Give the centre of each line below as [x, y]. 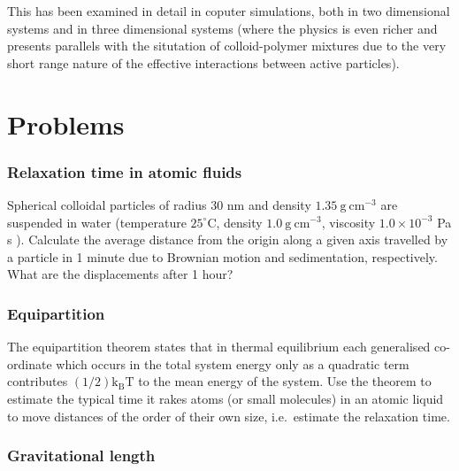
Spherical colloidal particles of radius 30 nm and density [159, 204]
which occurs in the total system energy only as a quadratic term [233, 363]
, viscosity [348, 222]
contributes [38, 381]
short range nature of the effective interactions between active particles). [203, 62]
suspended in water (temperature [97, 222]
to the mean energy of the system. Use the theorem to [285, 381]
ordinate [30, 363]
